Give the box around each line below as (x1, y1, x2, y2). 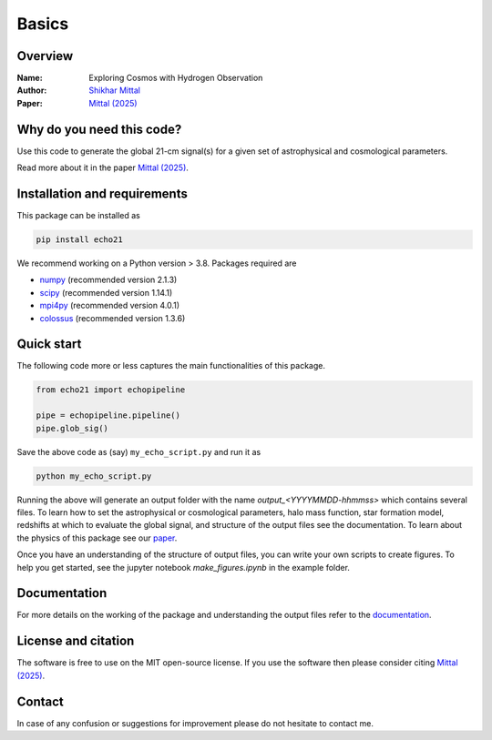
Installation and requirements (16, 186, 189, 201)
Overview (16, 48, 74, 64)
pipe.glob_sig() (36, 423, 109, 433)
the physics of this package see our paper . (16, 532, 178, 543)
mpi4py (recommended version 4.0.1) (39, 300, 180, 311)
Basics (16, 14, 69, 34)
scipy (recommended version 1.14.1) (39, 287, 173, 298)
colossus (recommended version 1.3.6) (39, 312, 186, 323)
